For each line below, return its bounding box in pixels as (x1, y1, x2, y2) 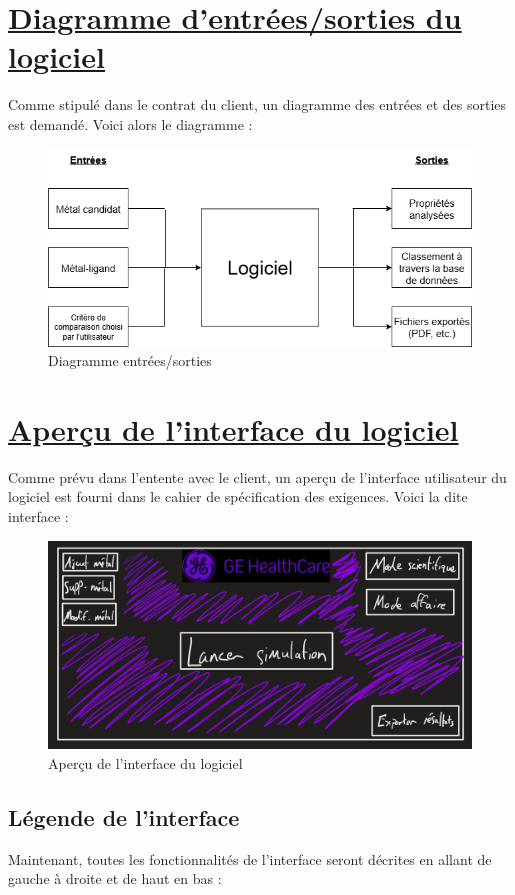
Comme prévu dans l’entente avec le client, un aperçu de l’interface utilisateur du (8, 466, 507, 487)
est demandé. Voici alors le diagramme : (8, 113, 253, 134)
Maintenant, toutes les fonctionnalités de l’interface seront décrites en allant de (8, 848, 492, 869)
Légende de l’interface (8, 801, 240, 832)
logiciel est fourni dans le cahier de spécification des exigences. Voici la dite (8, 486, 468, 507)
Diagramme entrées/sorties (48, 350, 212, 371)
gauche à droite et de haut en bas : (8, 868, 222, 889)
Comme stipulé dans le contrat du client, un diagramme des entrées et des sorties (8, 94, 507, 115)
